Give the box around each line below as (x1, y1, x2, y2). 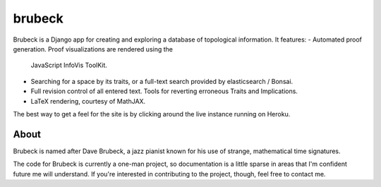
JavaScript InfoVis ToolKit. (30, 61, 107, 70)
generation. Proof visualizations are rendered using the (13, 44, 173, 53)
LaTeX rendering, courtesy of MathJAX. (30, 97, 146, 105)
